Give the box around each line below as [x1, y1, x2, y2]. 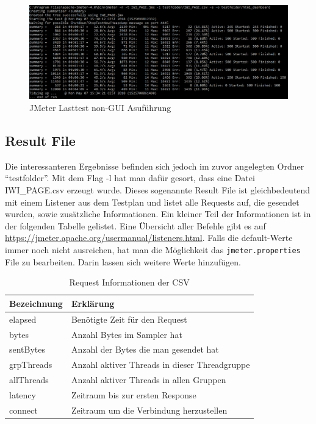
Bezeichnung [9, 296, 63, 309]
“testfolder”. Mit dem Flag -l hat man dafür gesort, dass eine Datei [5, 171, 255, 184]
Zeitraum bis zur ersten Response [71, 388, 196, 401]
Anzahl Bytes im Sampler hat [71, 328, 182, 340]
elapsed [9, 312, 37, 325]
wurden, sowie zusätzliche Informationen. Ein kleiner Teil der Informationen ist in [5, 207, 311, 220]
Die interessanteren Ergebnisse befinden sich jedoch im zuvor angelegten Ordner [5, 159, 304, 172]
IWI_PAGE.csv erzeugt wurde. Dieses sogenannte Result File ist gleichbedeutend [5, 184, 311, 196]
